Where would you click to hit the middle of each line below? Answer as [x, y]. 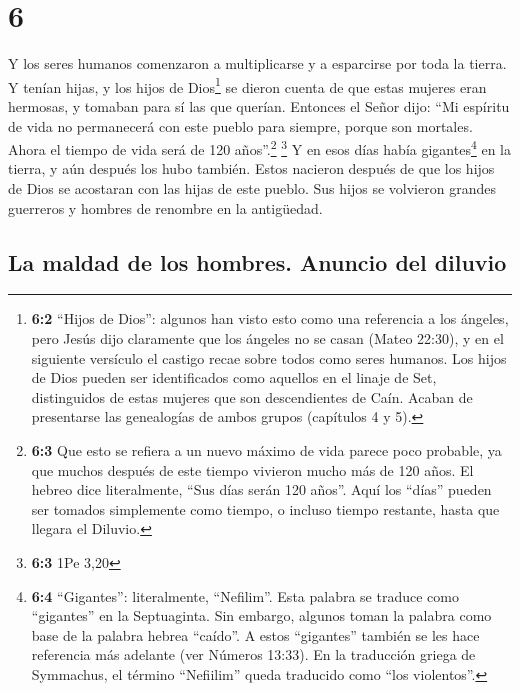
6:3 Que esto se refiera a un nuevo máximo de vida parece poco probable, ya [266, 449]
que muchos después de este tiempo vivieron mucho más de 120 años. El [252, 469]
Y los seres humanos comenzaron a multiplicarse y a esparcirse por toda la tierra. [257, 63]
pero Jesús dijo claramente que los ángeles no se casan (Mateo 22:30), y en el [267, 337]
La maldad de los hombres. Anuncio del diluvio [257, 261]
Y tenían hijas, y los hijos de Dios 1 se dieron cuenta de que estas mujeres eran [247, 85]
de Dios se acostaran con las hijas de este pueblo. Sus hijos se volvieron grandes [252, 188]
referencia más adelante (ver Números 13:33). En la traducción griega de [253, 654]
